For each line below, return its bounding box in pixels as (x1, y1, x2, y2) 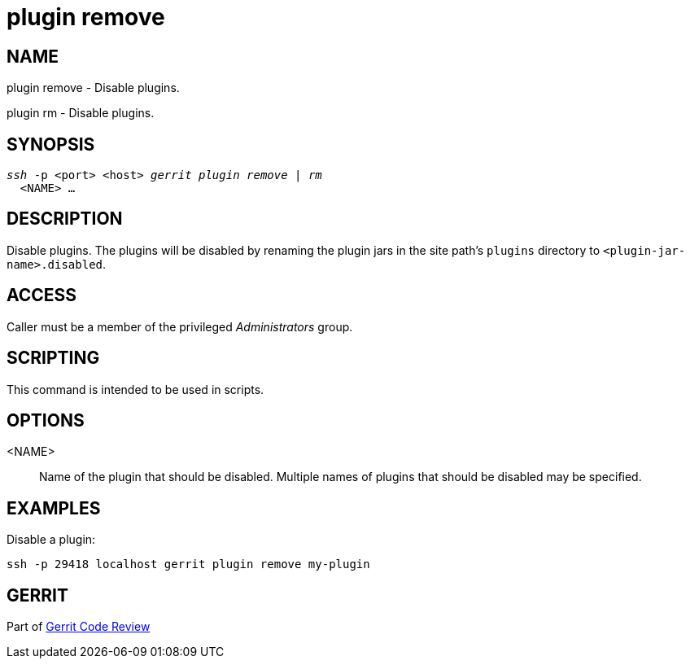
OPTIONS (7, 409, 85, 431)
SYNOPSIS (7, 133, 95, 155)
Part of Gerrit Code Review (7, 619, 151, 634)
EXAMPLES (7, 497, 101, 518)
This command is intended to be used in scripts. (7, 382, 264, 396)
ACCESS (7, 285, 77, 306)
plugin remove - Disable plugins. (7, 81, 180, 95)
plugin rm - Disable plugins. (7, 106, 155, 120)
